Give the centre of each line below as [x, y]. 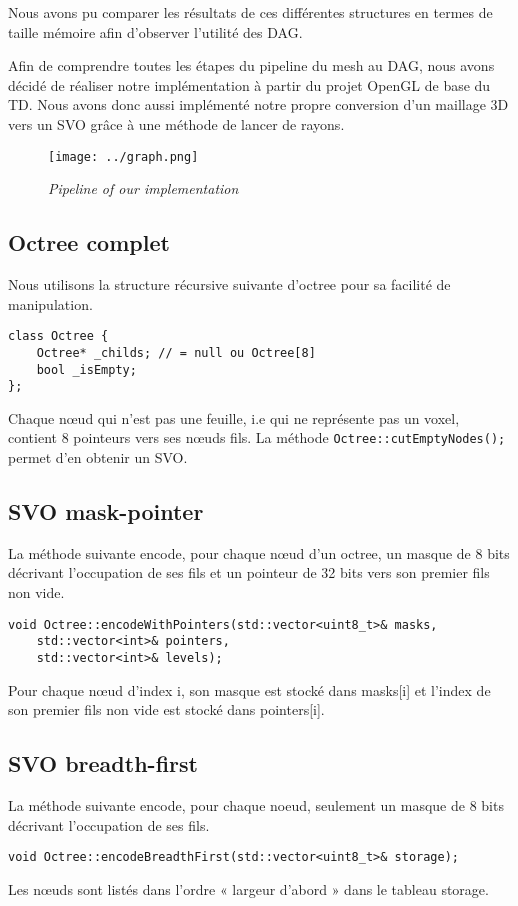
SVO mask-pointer [106, 511]
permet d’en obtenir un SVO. [98, 457]
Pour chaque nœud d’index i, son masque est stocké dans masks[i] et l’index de [249, 689]
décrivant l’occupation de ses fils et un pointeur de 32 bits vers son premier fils [249, 572]
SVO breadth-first [103, 763]
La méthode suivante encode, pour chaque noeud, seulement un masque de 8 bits [256, 805]
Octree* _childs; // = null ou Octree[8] [176, 352]
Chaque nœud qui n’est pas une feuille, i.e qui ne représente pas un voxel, [234, 417]
